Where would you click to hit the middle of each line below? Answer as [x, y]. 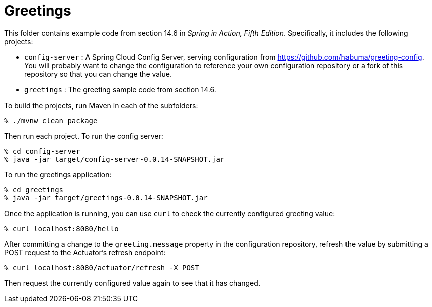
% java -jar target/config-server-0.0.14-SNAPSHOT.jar [114, 159]
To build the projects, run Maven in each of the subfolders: [101, 105]
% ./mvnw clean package [51, 120]
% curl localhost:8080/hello [61, 228]
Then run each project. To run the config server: [84, 136]
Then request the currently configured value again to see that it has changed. [132, 283]
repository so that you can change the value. [98, 74]
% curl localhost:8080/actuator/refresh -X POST [102, 268]
